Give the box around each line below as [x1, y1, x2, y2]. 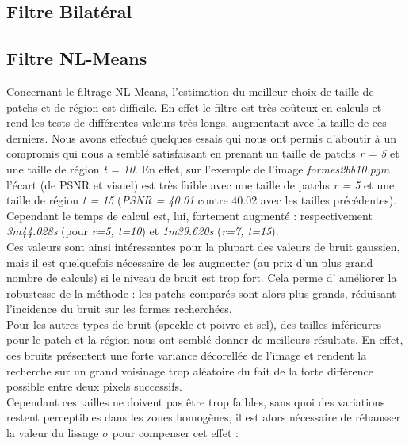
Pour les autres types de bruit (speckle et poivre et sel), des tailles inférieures [6, 315, 382, 332]
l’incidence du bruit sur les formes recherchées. [6, 300, 232, 317]
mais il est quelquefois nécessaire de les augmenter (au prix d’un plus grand [6, 253, 373, 270]
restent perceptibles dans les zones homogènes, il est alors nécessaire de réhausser [6, 409, 401, 425]
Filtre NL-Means [6, 46, 147, 71]
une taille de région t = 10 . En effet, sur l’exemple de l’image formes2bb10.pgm [6, 160, 390, 177]
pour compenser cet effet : [112, 425, 239, 441]
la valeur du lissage [6, 425, 99, 441]
